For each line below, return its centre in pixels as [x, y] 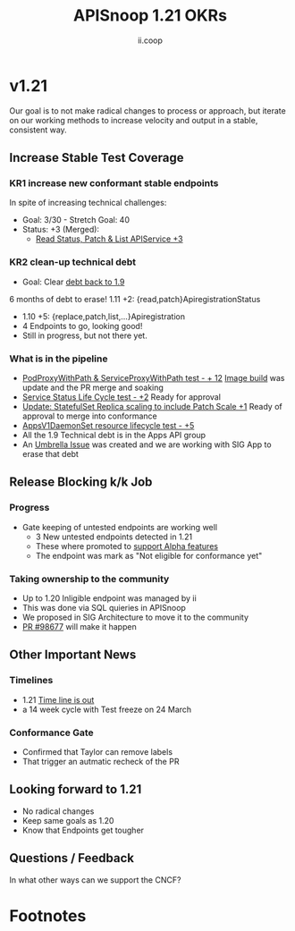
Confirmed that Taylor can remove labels [97, 751]
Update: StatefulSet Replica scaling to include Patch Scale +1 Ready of [152, 406]
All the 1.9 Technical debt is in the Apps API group [114, 435]
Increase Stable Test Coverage [97, 158]
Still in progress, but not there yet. [84, 335]
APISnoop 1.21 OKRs [150, 16]
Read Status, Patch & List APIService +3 [109, 239]
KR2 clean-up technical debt [73, 262]
